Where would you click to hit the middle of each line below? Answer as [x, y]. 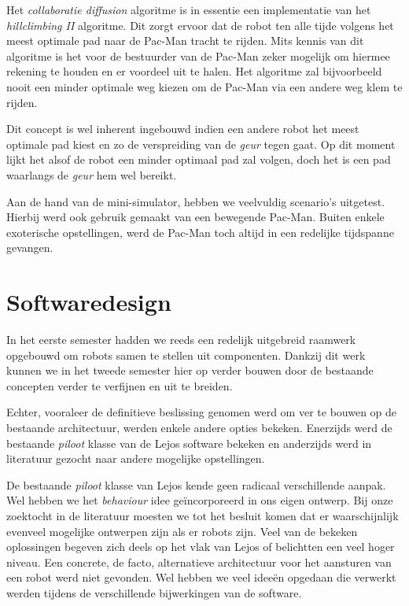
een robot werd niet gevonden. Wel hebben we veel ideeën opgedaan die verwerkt [201, 577]
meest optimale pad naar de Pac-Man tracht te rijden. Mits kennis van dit [185, 41]
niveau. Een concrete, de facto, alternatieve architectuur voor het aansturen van [199, 562]
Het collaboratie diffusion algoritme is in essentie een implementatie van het [189, 9]
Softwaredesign [89, 302]
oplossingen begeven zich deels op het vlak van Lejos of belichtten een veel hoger [201, 547]
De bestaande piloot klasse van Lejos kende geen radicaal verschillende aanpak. [196, 484]
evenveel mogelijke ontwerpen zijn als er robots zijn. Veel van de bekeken [182, 531]
